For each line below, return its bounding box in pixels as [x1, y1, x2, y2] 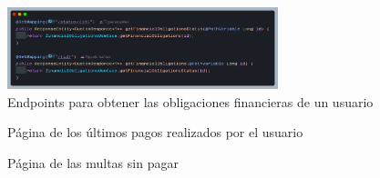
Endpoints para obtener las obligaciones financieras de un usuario [7, 92, 374, 111]
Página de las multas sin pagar [7, 153, 179, 172]
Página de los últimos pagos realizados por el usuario [7, 123, 303, 142]
